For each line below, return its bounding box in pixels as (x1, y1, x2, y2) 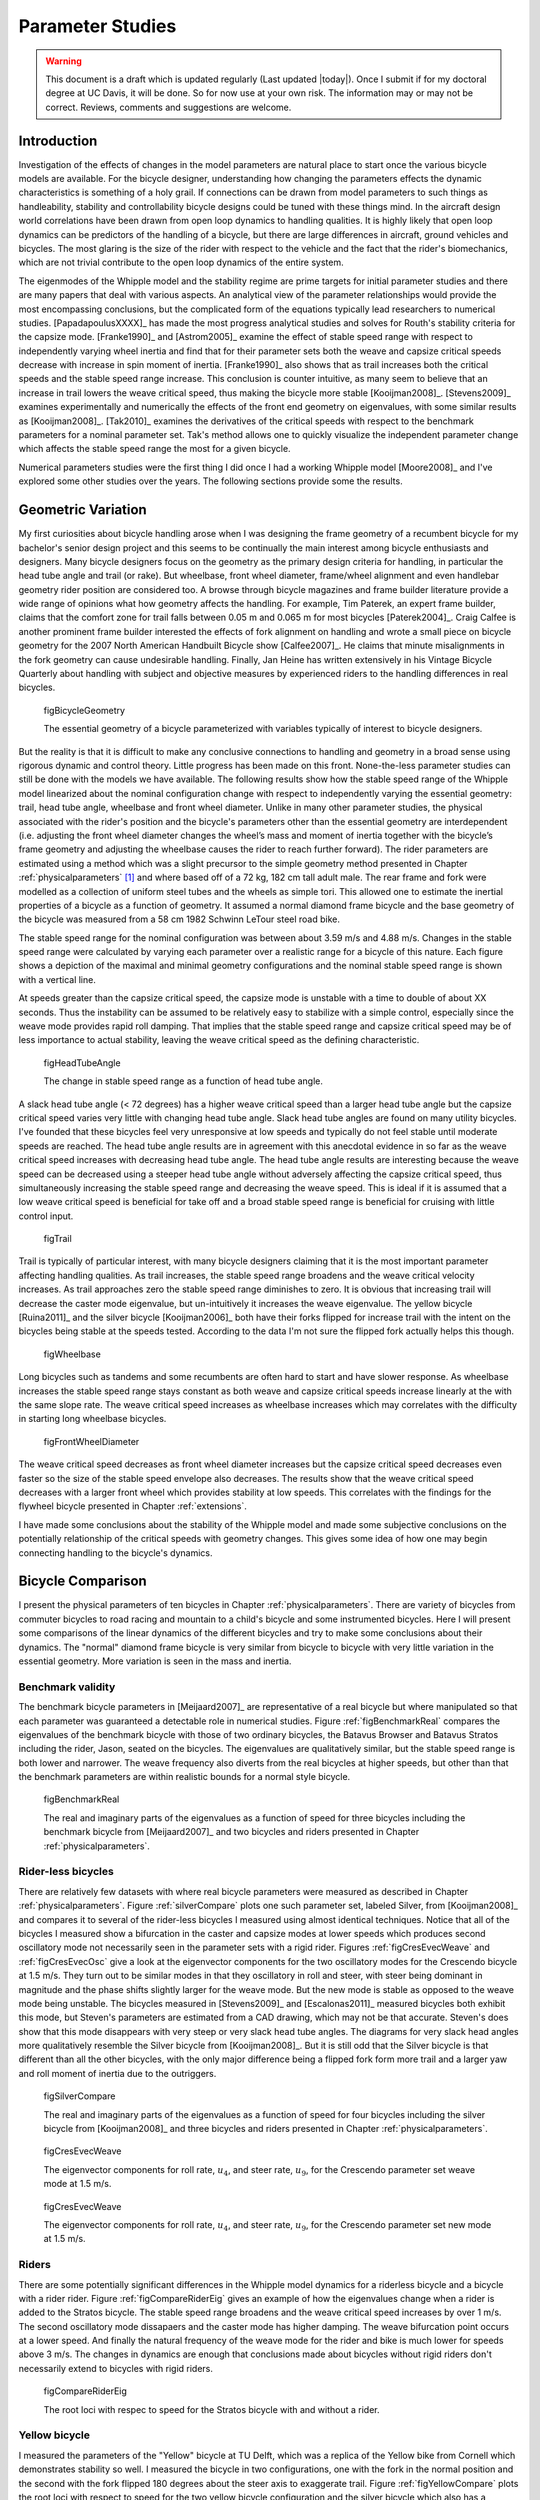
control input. (18, 1210, 74, 1222)
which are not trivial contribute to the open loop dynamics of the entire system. (18, 256, 344, 269)
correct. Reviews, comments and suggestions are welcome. (45, 101, 292, 113)
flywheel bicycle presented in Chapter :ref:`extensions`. (18, 1500, 247, 1512)
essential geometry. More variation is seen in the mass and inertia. (18, 1655, 292, 1667)
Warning (45, 55, 82, 67)
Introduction (18, 132, 98, 149)
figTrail (43, 1233, 72, 1245)
